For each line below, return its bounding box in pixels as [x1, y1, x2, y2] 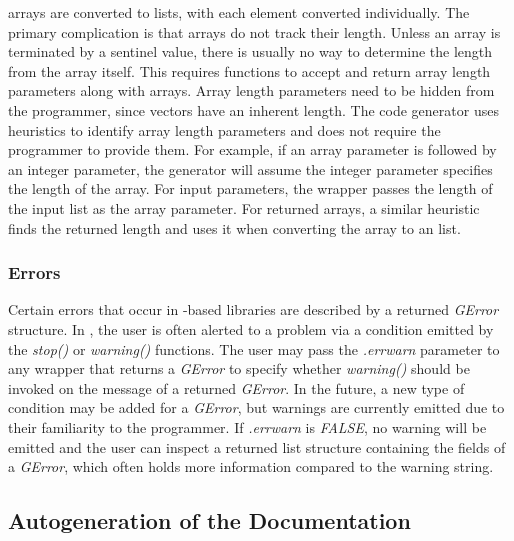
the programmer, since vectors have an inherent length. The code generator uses [8, 99, 499, 120]
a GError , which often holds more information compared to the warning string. [8, 456, 494, 477]
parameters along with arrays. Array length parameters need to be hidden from [8, 80, 495, 101]
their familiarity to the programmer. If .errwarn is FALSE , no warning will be [8, 416, 487, 437]
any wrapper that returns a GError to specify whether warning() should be [8, 358, 470, 379]
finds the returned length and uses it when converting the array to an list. [8, 217, 461, 238]
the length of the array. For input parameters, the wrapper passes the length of [8, 178, 493, 199]
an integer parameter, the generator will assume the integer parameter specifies [8, 158, 493, 179]
